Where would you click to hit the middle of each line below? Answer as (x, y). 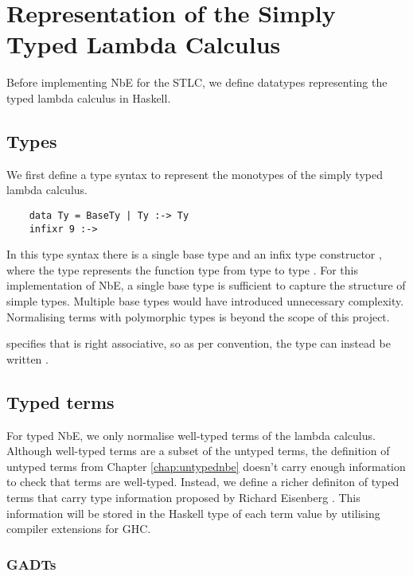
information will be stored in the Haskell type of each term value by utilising (193, 513)
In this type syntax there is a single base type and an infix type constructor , (194, 254)
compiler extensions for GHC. (79, 529)
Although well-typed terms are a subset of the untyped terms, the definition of (198, 451)
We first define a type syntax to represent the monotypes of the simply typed (195, 174)
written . (27, 358)
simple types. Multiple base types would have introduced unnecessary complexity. (205, 300)
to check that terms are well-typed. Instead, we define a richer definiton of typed (203, 482)
